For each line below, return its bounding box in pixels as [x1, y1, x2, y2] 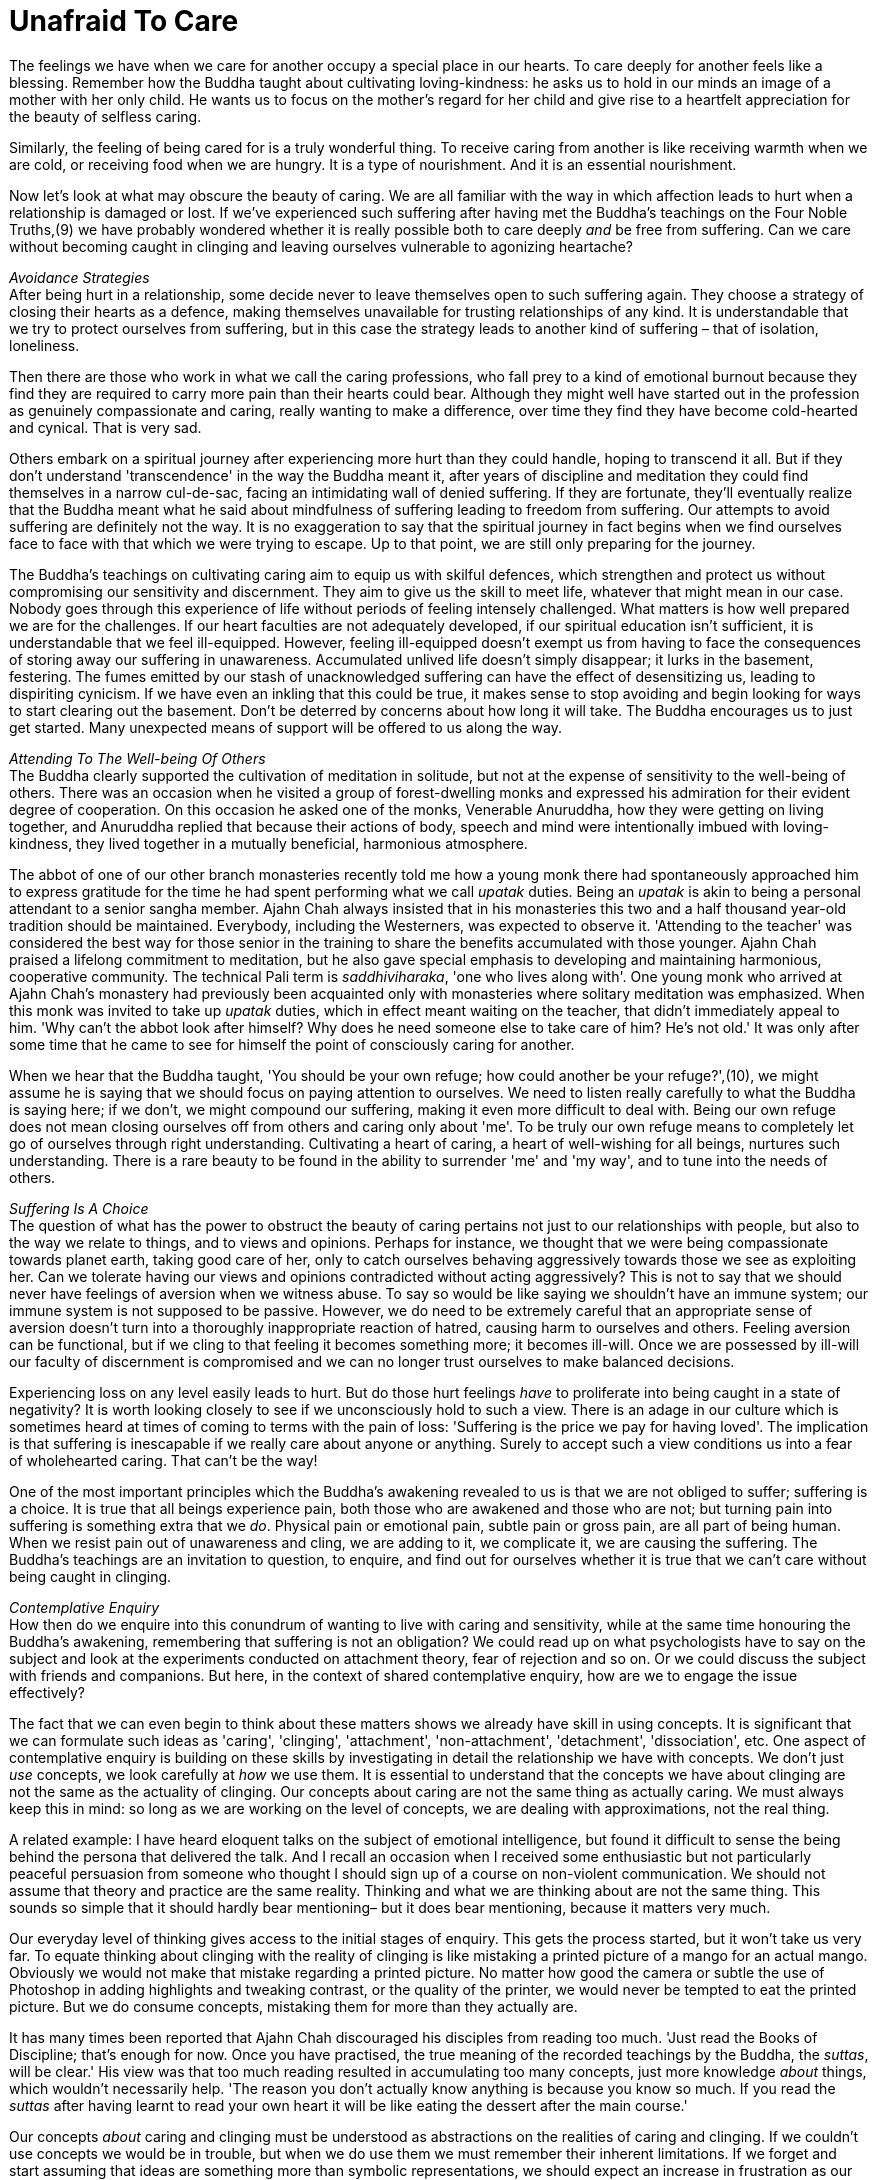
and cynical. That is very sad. [9, 418, 202, 436]
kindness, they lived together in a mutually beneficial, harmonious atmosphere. [9, 834, 528, 852]
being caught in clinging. [9, 1567, 172, 1585]
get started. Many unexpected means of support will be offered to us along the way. [9, 718, 562, 736]
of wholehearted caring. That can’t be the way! [9, 1451, 318, 1469]
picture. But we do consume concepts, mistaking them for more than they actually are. [9, 1997, 578, 2015]
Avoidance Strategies [9, 268, 150, 286]
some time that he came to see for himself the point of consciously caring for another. [9, 1035, 575, 1053]
